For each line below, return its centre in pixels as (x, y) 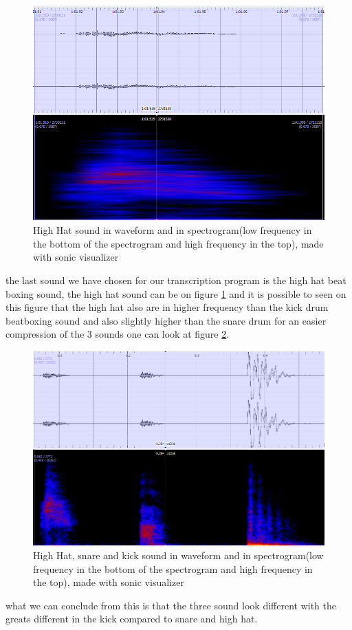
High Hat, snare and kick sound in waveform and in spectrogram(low (178, 555)
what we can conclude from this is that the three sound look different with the (171, 605)
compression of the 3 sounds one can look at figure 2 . (118, 334)
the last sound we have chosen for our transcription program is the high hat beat (176, 280)
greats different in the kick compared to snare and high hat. (132, 619)
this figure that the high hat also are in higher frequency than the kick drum (167, 307)
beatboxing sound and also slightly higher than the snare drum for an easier (166, 320)
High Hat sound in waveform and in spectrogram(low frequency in (173, 230)
